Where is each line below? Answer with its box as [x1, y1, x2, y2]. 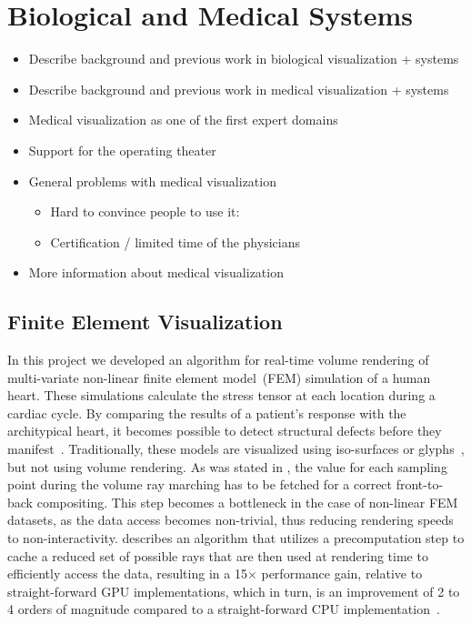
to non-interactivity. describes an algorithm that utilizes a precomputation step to [7, 528, 465, 548]
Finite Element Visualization [7, 307, 283, 336]
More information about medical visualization [28, 263, 284, 282]
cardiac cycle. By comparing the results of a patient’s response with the [7, 403, 406, 422]
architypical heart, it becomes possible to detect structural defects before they [7, 421, 442, 440]
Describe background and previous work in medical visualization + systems [28, 79, 449, 98]
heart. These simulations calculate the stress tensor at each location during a [7, 386, 436, 405]
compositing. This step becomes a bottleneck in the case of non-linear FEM [36, 492, 458, 511]
